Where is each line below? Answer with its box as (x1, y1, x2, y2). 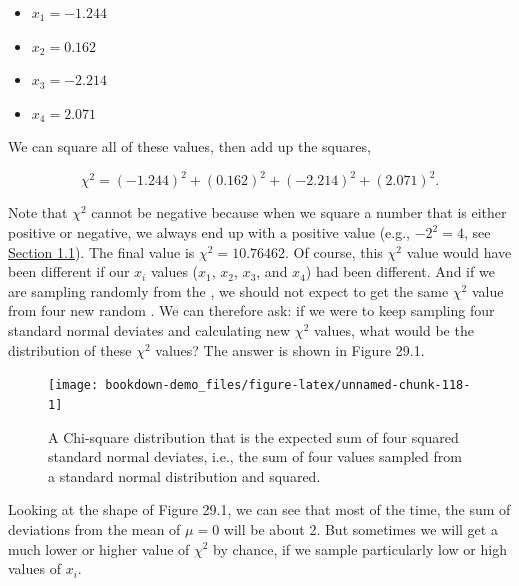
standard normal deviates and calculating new (8, 320, 291, 341)
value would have (406, 241, 512, 262)
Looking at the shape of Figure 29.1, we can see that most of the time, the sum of (8, 499, 511, 520)
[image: (48, 378, 99, 393)
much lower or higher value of (8, 538, 190, 559)
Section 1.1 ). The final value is (8, 241, 195, 262)
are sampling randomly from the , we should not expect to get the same (8, 280, 449, 301)
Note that (8, 202, 68, 223)
